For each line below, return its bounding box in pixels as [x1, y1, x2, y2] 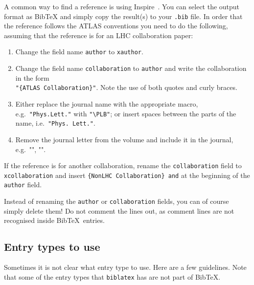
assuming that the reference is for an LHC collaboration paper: [4, 30, 193, 40]
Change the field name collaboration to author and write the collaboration [15, 63, 247, 73]
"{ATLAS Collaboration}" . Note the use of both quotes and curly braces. [15, 82, 237, 92]
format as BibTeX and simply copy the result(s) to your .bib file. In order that [4, 11, 243, 21]
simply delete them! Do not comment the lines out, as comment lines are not [4, 205, 234, 216]
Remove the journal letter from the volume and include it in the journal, [15, 134, 233, 144]
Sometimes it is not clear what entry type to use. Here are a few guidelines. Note [4, 262, 247, 272]
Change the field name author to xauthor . [15, 46, 143, 57]
